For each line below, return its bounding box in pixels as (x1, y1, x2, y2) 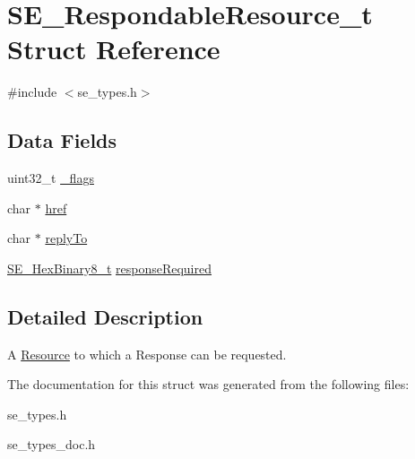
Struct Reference (7, 30, 220, 67)
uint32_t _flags (7, 169, 94, 187)
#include (7, 82, 57, 101)
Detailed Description (7, 302, 203, 330)
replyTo (45, 229, 88, 247)
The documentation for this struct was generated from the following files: (7, 375, 410, 394)
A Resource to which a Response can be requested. (7, 344, 287, 363)
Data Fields (7, 126, 117, 154)
